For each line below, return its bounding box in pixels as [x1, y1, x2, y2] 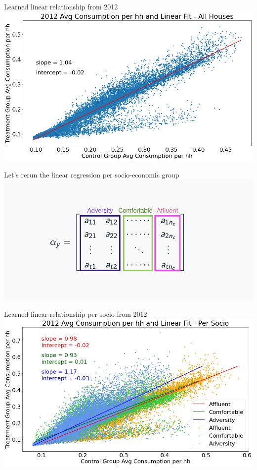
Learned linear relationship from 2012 [4, 1, 118, 11]
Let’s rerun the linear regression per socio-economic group [4, 169, 179, 179]
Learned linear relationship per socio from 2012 [4, 308, 147, 319]
